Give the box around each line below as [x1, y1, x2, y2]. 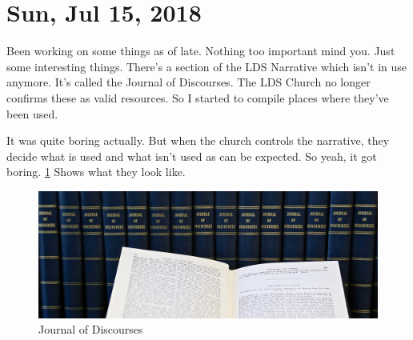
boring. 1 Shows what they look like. [6, 163, 186, 180]
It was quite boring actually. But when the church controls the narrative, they [6, 132, 390, 149]
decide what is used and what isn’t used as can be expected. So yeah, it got [6, 147, 377, 164]
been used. [6, 105, 58, 122]
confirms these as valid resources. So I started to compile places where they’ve [6, 89, 389, 106]
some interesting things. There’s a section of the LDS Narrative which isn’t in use [6, 58, 407, 74]
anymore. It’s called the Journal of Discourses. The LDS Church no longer [6, 74, 371, 90]
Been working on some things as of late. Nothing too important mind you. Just [6, 42, 395, 59]
